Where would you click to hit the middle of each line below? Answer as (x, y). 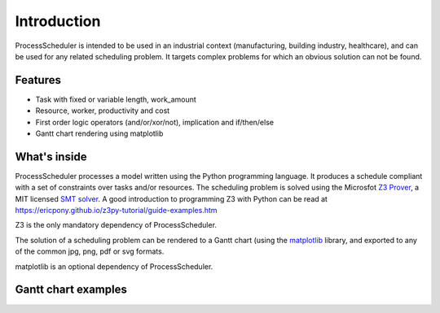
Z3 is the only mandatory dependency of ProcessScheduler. (116, 225)
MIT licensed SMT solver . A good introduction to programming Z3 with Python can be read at (171, 198)
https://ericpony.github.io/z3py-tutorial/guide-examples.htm (116, 211)
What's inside (51, 156)
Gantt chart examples (71, 290)
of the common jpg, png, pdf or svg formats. (90, 251)
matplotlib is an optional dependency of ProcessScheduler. (114, 266)
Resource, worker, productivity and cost (103, 111)
